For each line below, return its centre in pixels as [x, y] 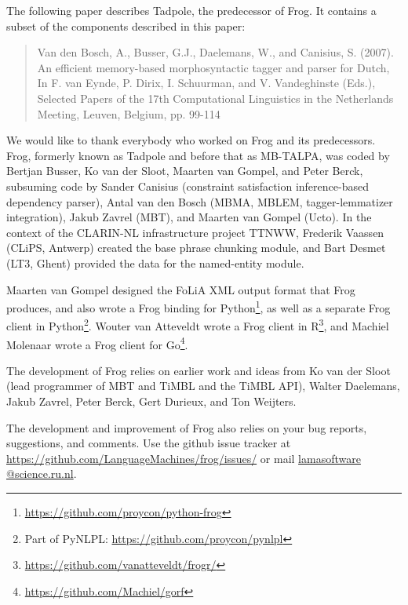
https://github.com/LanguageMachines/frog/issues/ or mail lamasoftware [184, 458]
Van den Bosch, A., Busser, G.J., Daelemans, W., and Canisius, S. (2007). [215, 52]
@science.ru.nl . [42, 474]
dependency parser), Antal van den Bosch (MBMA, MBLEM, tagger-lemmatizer [200, 201]
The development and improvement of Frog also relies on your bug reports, [187, 427]
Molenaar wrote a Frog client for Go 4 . [97, 343]
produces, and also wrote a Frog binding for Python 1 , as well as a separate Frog [199, 306]
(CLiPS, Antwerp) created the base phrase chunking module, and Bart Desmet [196, 248]
